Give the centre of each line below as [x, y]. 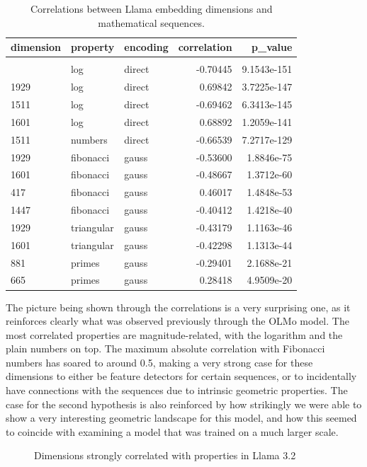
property [92, 47]
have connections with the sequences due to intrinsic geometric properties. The [177, 390]
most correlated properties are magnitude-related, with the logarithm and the [174, 334]
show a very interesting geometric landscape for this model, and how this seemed [181, 418]
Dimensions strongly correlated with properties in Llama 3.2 [165, 455]
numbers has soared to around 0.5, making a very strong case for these [159, 362]
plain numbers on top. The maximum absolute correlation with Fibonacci [165, 348]
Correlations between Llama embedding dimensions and [151, 8]
